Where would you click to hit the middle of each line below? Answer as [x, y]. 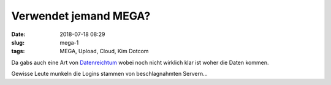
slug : [18, 42]
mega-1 [69, 42]
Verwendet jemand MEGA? [81, 16]
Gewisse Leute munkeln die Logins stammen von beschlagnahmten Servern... [109, 74]
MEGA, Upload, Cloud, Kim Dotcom [104, 51]
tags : [18, 51]
